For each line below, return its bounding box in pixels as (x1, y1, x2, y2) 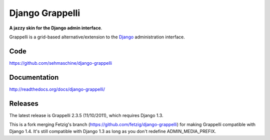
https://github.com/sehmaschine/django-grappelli (9, 60, 112, 66)
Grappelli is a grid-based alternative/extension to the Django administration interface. (9, 34, 185, 40)
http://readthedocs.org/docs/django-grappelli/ (9, 86, 105, 92)
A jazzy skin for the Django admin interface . (9, 25, 102, 31)
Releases (9, 99, 38, 108)
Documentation (9, 73, 59, 82)
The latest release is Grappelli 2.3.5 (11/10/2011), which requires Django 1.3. (9, 112, 163, 118)
